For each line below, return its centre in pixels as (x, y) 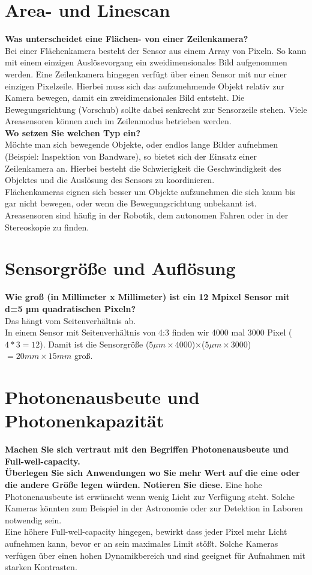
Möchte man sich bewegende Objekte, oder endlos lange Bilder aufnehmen (142, 144)
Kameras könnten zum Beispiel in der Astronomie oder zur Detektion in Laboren (154, 508)
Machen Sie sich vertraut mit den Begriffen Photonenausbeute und (147, 449)
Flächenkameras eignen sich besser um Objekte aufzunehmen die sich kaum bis (150, 191)
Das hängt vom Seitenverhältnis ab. (70, 320)
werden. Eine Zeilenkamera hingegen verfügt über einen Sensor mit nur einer (146, 74)
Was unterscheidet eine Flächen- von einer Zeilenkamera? (127, 39)
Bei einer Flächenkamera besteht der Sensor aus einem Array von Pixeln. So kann (156, 50)
